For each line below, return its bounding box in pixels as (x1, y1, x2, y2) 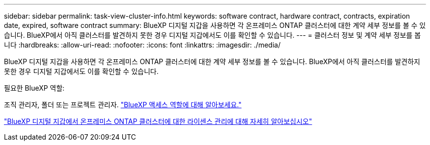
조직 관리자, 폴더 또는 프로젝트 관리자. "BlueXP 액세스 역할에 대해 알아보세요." (4, 100, 242, 109)
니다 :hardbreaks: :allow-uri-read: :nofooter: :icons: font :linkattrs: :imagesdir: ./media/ (4, 41, 281, 49)
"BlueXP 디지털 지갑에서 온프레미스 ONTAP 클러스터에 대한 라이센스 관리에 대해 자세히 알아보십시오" (4, 117, 312, 125)
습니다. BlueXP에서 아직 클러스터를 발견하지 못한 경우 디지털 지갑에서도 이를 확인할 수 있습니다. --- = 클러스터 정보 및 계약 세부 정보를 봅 (4, 31, 421, 39)
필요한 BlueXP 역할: (4, 84, 65, 92)
